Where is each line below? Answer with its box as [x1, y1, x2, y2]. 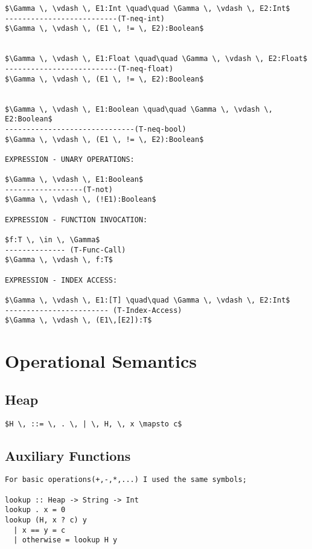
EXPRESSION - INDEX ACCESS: [5, 275, 118, 284]
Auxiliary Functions [5, 446, 131, 464]
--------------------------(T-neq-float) [5, 64, 174, 73]
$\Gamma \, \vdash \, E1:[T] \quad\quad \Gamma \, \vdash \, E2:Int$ [5, 296, 290, 305]
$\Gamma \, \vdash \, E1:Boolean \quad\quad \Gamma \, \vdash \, [5, 104, 273, 114]
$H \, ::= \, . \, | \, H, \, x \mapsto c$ [5, 419, 182, 428]
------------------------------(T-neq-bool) [5, 124, 186, 133]
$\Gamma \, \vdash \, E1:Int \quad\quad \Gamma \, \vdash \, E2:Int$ [5, 4, 290, 13]
